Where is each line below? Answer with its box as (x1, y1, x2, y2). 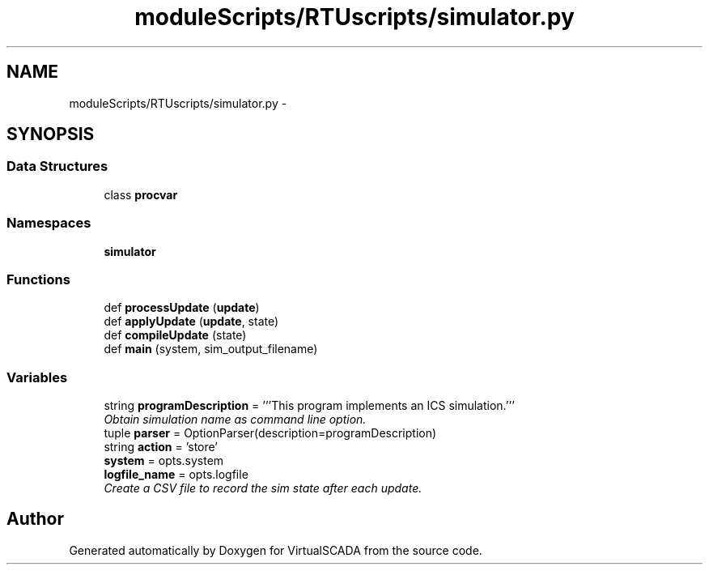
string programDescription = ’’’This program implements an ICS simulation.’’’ (104, 398, 515, 413)
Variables (6, 369, 68, 386)
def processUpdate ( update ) (104, 300, 260, 315)
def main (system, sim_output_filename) (104, 342, 318, 356)
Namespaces (6, 215, 91, 232)
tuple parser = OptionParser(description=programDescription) (104, 426, 437, 441)
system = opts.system (104, 454, 224, 468)
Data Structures (6, 158, 108, 175)
